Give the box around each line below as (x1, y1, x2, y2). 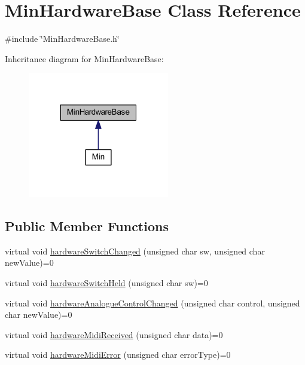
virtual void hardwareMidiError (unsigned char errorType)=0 (5, 348, 231, 361)
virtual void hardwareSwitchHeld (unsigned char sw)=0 (5, 277, 208, 289)
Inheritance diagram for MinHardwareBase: (5, 52, 164, 65)
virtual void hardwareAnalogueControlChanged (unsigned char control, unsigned (5, 296, 300, 309)
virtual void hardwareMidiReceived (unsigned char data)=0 (5, 328, 223, 341)
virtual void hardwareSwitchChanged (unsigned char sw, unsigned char (5, 244, 265, 257)
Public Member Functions (5, 217, 169, 235)
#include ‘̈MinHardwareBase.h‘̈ (5, 32, 120, 45)
